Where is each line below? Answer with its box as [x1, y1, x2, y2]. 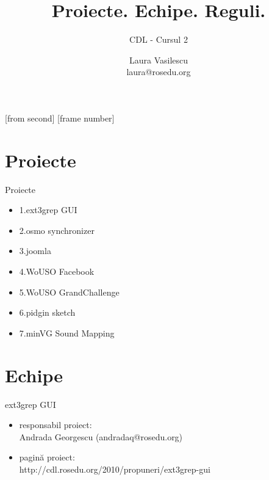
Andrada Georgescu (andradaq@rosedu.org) [19, 430, 183, 443]
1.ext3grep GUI [19, 203, 77, 216]
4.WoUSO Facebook [19, 265, 95, 277]
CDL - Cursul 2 [129, 33, 188, 46]
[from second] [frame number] [5, 111, 115, 124]
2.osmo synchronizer [19, 224, 95, 236]
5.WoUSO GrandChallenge [19, 285, 120, 298]
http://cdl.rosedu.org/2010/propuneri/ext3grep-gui [19, 462, 210, 475]
